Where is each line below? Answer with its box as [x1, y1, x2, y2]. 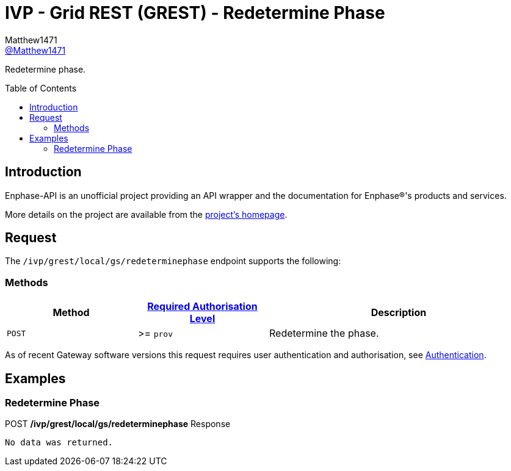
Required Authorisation [147, 300, 258, 313]
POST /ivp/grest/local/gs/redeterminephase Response [5, 419, 231, 430]
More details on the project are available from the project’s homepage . [5, 209, 288, 220]
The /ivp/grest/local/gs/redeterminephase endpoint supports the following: [5, 256, 341, 267]
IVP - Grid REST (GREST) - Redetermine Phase [5, 2, 385, 23]
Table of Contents [5, 82, 77, 93]
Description [371, 306, 427, 319]
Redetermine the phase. [269, 327, 379, 340]
